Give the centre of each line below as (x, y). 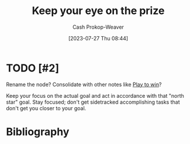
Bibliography (38, 131)
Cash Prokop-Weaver (98, 27)
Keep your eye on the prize (98, 11)
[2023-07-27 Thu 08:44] (98, 38)
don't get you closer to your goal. (46, 108)
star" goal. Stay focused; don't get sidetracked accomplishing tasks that (93, 102)
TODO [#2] (33, 68)
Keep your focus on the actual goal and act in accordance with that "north (95, 95)
